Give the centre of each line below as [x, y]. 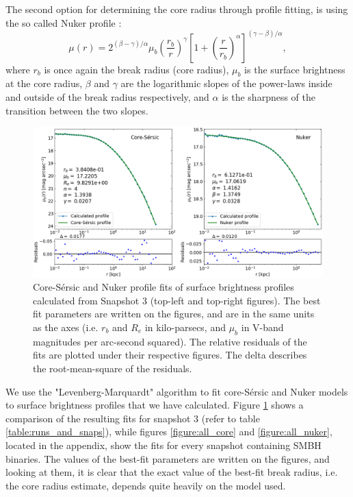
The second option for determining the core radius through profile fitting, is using [177, 9]
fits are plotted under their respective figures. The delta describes [170, 355]
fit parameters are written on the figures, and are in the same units [174, 314]
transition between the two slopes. [77, 110]
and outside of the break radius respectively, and [107, 97]
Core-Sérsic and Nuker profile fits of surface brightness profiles [164, 287]
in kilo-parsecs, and [185, 327]
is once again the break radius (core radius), [136, 69]
